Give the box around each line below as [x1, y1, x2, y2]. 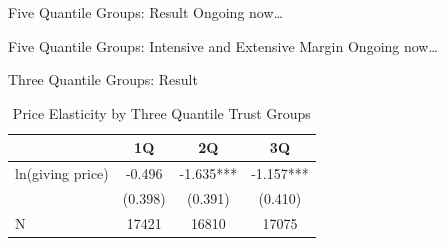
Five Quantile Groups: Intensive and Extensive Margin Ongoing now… [8, 35, 438, 56]
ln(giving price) [15, 163, 109, 184]
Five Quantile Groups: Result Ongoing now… [8, 2, 283, 22]
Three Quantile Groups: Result [8, 69, 198, 90]
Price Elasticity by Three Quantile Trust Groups [12, 102, 311, 123]
